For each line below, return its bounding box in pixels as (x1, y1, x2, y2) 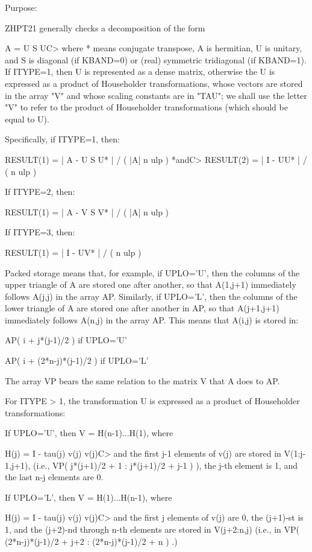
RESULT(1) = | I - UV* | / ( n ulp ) (5, 246, 142, 258)
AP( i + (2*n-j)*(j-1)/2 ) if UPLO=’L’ (5, 354, 149, 367)
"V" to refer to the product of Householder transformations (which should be (5, 101, 288, 113)
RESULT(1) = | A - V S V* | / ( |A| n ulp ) (5, 205, 169, 218)
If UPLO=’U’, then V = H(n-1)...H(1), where (5, 427, 173, 439)
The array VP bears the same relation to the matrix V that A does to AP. (5, 374, 280, 387)
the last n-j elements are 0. (5, 471, 104, 483)
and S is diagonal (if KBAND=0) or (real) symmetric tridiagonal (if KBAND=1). (5, 53, 307, 66)
